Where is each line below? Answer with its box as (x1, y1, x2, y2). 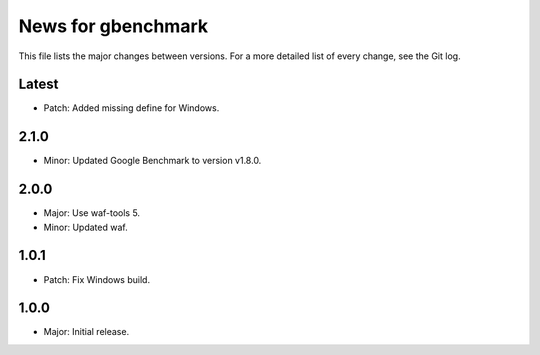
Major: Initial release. (43, 326, 130, 338)
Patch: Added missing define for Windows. (43, 102, 220, 114)
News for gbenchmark (18, 15, 209, 37)
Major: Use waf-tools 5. (43, 207, 140, 219)
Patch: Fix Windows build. (43, 273, 150, 285)
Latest (18, 76, 59, 93)
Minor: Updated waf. (43, 221, 129, 233)
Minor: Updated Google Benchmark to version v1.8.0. (43, 155, 262, 167)
